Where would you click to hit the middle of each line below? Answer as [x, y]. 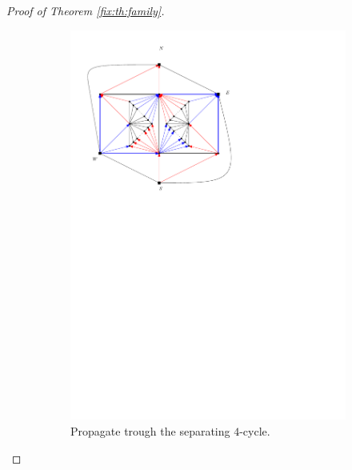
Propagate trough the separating [150, 430]
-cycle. [255, 430]
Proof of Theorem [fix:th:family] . [86, 10]
